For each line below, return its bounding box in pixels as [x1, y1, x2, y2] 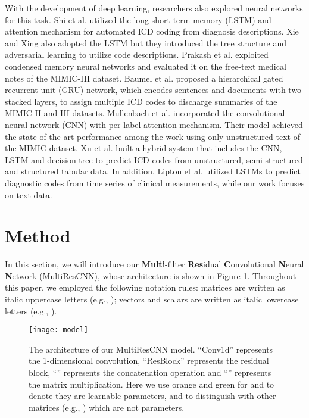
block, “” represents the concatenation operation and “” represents [29, 366, 271, 379]
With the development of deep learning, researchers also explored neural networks [5, 2, 303, 14]
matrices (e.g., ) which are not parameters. [29, 401, 185, 413]
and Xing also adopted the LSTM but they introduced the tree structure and [5, 36, 287, 49]
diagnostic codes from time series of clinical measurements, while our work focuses [5, 176, 305, 189]
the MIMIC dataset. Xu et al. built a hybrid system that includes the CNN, [5, 142, 282, 154]
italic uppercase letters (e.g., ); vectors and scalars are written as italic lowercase [5, 293, 299, 305]
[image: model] [29, 326, 89, 335]
